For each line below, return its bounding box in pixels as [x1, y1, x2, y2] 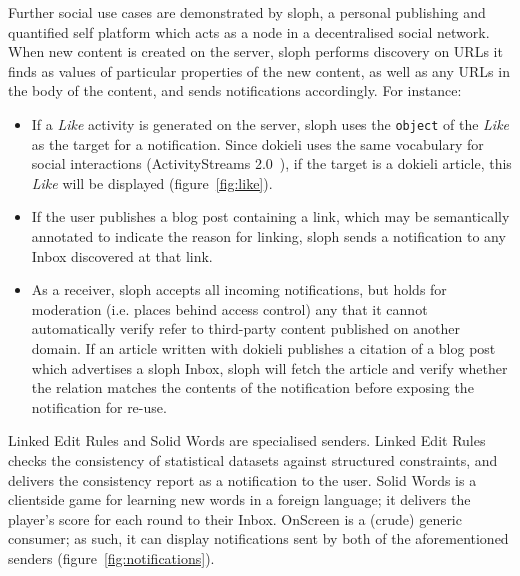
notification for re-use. [31, 396, 167, 417]
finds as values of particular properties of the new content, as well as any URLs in [8, 60, 510, 81]
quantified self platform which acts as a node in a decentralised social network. [8, 21, 490, 42]
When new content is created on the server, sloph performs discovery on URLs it [8, 41, 503, 62]
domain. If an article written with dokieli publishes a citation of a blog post [31, 337, 496, 358]
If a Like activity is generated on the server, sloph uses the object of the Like [31, 113, 510, 134]
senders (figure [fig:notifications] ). [8, 547, 215, 568]
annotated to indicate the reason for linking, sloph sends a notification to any [31, 226, 506, 246]
